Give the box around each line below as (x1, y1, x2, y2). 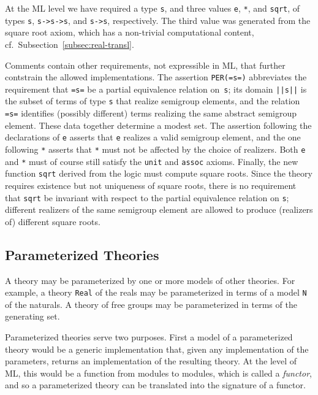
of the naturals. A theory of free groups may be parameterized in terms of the (5, 297, 297, 310)
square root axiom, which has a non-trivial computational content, (5, 26, 254, 39)
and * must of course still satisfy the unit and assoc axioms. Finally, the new (5, 155, 298, 167)
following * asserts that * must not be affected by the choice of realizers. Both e (5, 142, 306, 155)
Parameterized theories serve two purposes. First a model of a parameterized (5, 331, 293, 343)
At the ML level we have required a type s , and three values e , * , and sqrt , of (5, 2, 300, 14)
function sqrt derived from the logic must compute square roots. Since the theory (5, 167, 312, 180)
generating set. (5, 310, 60, 323)
